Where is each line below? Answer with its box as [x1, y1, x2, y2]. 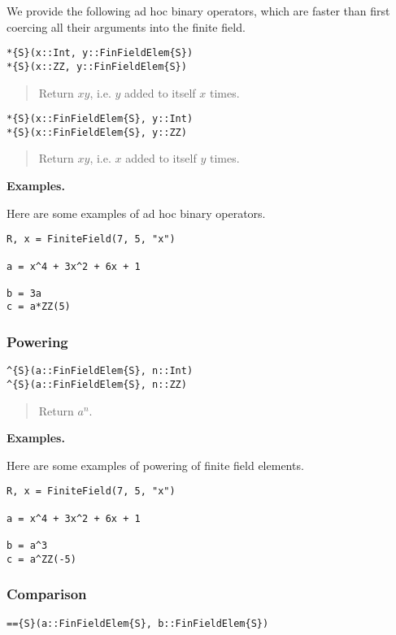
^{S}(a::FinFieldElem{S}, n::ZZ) [7, 379, 187, 390]
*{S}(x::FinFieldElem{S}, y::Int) [7, 113, 194, 125]
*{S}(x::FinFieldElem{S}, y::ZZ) [7, 126, 187, 138]
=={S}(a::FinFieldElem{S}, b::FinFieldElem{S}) [7, 617, 269, 629]
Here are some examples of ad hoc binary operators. [7, 204, 266, 221]
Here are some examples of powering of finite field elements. [7, 456, 304, 473]
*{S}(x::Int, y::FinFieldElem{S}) [7, 47, 194, 59]
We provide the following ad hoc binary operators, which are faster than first [7, 2, 390, 19]
